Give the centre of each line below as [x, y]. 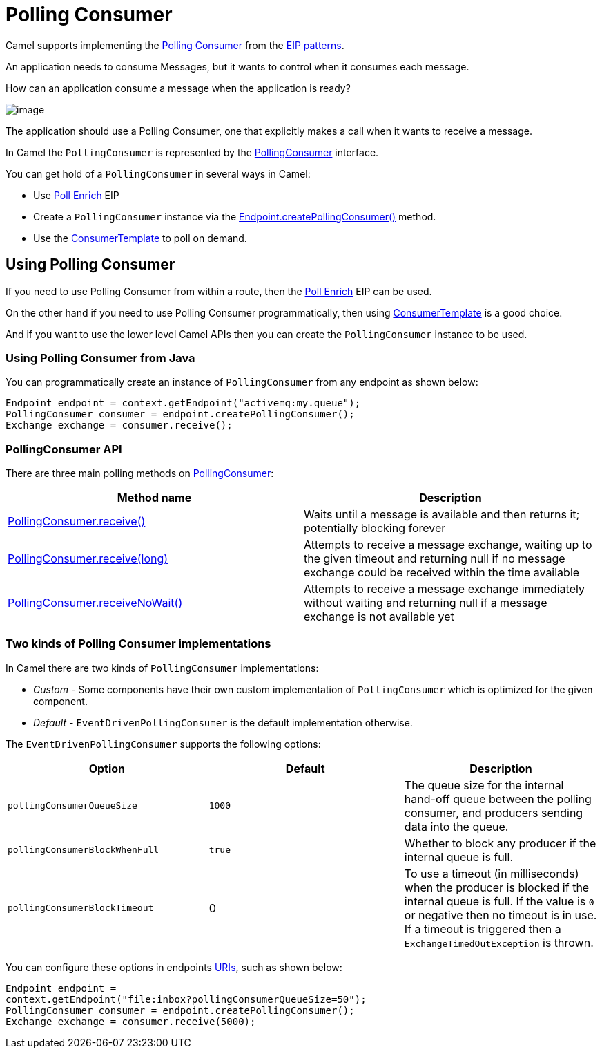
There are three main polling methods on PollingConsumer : [140, 473]
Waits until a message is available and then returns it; [442, 515]
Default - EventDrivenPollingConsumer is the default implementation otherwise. [223, 722]
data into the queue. [456, 826]
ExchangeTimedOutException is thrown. [499, 942]
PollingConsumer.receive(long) [88, 559]
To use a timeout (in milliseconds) [492, 873]
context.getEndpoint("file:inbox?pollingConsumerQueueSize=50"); [186, 999]
